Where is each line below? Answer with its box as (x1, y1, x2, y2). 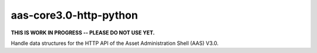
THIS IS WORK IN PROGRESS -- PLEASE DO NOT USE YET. (11, 29, 155, 36)
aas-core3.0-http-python (11, 9, 138, 22)
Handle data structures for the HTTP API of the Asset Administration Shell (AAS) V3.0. (11, 40, 219, 47)
